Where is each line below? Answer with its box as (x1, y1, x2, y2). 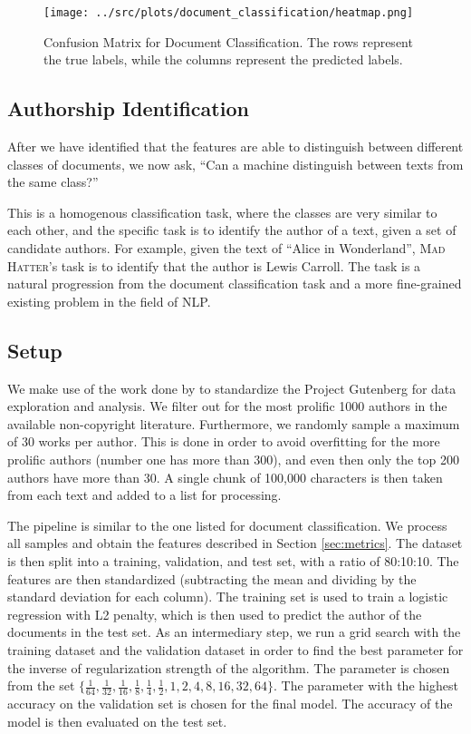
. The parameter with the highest (273, 676, 458, 695)
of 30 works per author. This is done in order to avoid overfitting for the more (7, 432, 440, 451)
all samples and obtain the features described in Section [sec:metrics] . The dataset (7, 533, 463, 553)
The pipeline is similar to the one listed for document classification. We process (7, 515, 447, 534)
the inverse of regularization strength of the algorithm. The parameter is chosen (7, 658, 450, 677)
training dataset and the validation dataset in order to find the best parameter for (7, 640, 464, 659)
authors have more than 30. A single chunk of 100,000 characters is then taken (7, 467, 443, 486)
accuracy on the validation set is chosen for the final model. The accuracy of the (7, 693, 453, 712)
